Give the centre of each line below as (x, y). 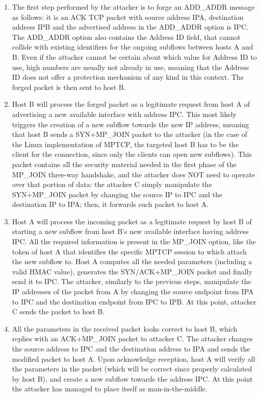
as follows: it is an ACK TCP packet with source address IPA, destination (128, 17)
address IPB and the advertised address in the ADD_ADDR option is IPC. (130, 27)
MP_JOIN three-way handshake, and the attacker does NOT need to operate (134, 174)
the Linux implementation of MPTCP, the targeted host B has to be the (125, 144)
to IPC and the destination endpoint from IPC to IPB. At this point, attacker (134, 301)
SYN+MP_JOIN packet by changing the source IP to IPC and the (117, 194)
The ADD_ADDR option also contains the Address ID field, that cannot (126, 37)
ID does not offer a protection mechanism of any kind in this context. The (128, 77)
